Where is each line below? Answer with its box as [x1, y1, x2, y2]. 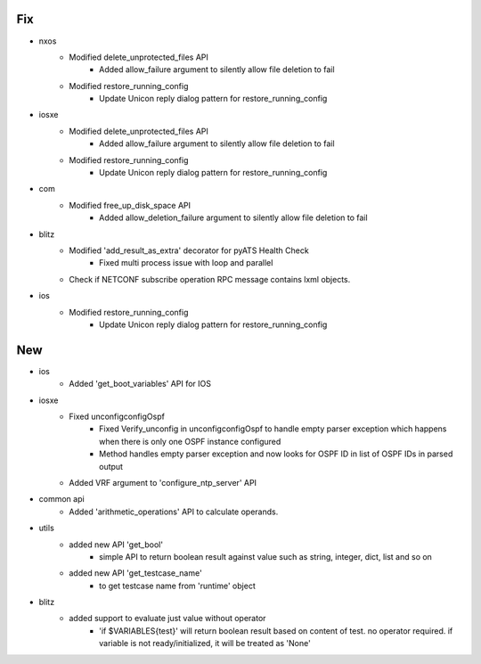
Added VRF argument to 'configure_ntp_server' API [69, 477, 257, 488]
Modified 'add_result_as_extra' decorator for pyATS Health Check [69, 245, 309, 256]
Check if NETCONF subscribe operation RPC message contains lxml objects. [69, 274, 351, 284]
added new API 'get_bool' [69, 539, 164, 550]
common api [38, 494, 85, 504]
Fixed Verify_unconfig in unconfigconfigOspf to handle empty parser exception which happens [99, 423, 447, 434]
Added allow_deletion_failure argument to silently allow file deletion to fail [99, 212, 369, 223]
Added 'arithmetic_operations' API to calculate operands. [69, 506, 279, 517]
